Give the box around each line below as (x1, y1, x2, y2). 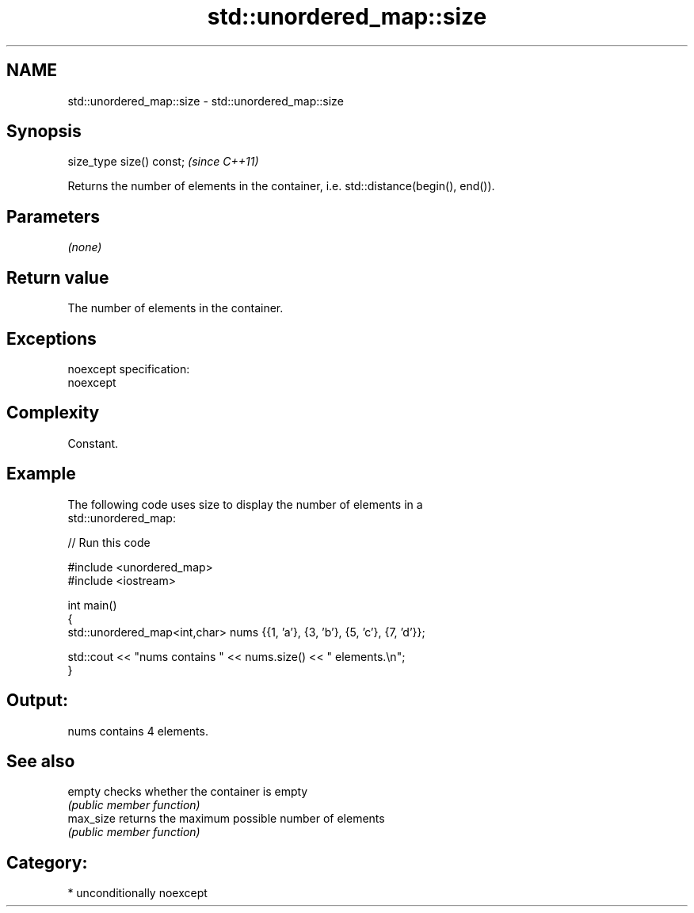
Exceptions (6, 328, 97, 349)
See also (6, 751, 75, 771)
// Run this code (67, 535, 151, 549)
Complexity (6, 403, 100, 423)
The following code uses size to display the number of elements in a (67, 497, 423, 511)
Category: (6, 852, 88, 873)
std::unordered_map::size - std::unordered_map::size (67, 94, 344, 108)
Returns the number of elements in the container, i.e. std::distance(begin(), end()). (67, 179, 495, 193)
